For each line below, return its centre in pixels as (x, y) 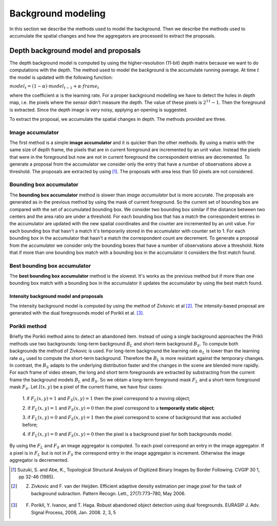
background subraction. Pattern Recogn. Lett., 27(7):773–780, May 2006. (108, 493)
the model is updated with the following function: (61, 77)
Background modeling (57, 13)
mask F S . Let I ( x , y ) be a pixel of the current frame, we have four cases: (86, 387)
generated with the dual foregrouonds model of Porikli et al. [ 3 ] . (77, 313)
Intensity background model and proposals (56, 296)
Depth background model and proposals (75, 51)
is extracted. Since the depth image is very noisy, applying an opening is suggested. (98, 110)
